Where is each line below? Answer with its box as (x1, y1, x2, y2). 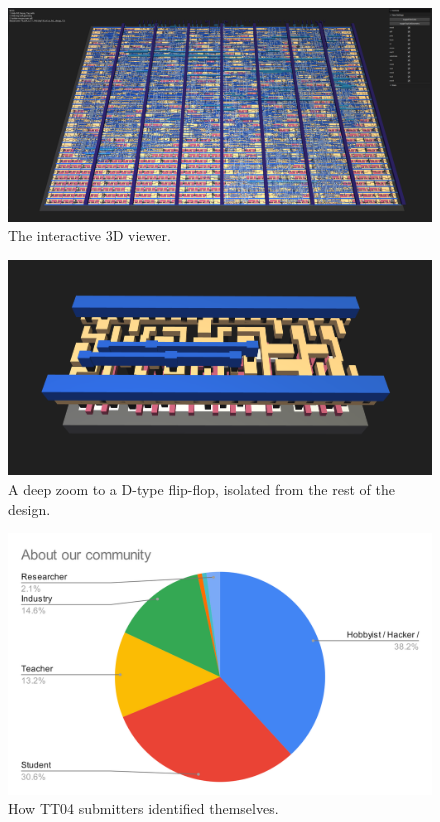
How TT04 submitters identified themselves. (8, 798, 279, 819)
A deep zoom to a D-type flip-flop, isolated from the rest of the (8, 478, 395, 499)
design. (8, 498, 51, 519)
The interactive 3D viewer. (8, 225, 171, 246)
